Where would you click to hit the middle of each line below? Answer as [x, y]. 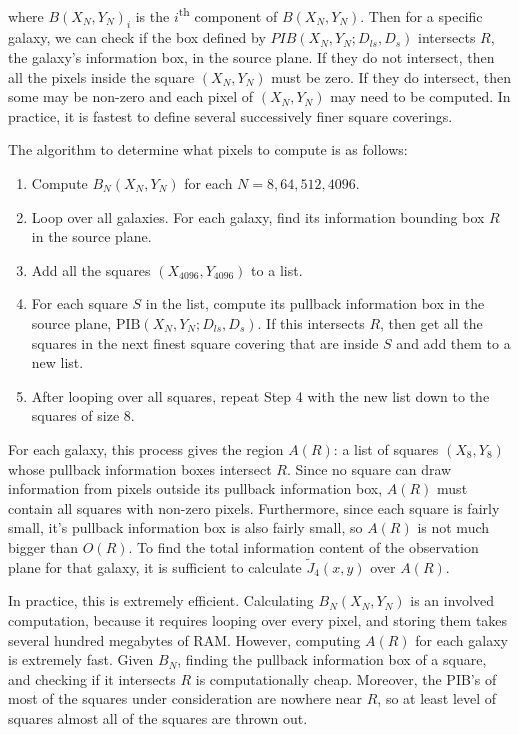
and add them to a [453, 342]
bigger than [43, 546]
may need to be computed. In [420, 96]
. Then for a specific [421, 15]
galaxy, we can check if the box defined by [137, 37]
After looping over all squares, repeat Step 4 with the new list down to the [260, 395]
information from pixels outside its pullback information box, [195, 488]
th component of [228, 14]
